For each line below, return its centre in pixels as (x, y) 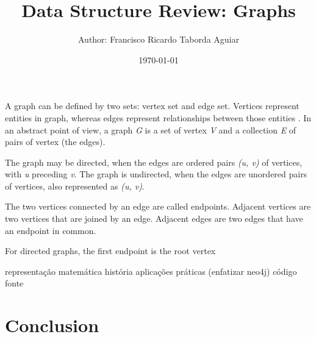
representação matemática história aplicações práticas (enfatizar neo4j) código (151, 271)
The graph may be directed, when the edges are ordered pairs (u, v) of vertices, (154, 162)
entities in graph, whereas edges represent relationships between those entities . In (158, 117)
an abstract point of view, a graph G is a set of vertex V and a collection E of (151, 129)
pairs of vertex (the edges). (55, 142)
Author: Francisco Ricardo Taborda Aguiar (159, 39)
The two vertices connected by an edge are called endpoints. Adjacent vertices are (158, 206)
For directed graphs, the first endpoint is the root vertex (110, 251)
